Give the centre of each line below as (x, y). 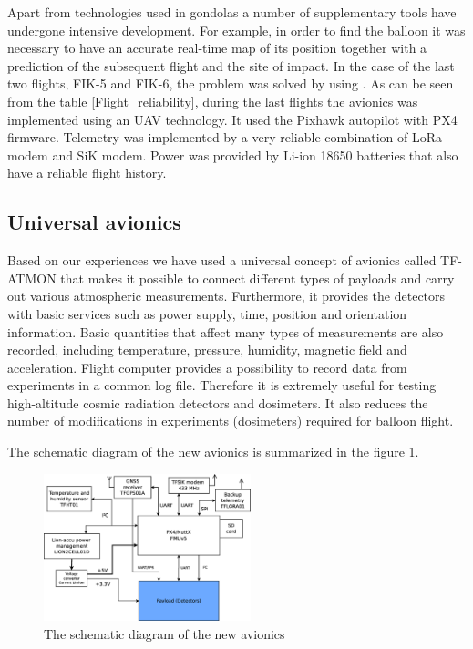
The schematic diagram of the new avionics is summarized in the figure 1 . (213, 452)
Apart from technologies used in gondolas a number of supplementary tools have (232, 12)
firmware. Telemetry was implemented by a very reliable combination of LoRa (225, 137)
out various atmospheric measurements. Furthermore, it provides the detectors (226, 296)
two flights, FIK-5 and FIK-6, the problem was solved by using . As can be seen (231, 83)
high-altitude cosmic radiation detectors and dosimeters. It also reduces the (218, 402)
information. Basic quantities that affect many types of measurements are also (226, 331)
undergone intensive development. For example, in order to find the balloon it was (236, 30)
